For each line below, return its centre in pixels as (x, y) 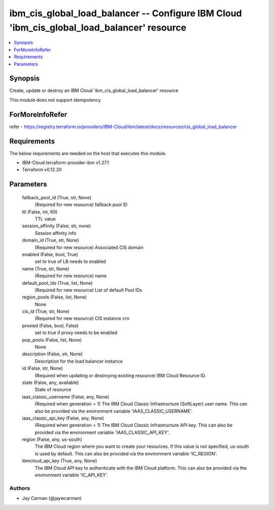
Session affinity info (56, 233)
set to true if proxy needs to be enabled (76, 333)
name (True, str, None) (46, 268)
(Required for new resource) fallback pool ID (81, 205)
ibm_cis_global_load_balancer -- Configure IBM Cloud (126, 13)
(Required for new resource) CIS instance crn (82, 318)
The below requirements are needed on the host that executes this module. (88, 153)
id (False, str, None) (43, 368)
